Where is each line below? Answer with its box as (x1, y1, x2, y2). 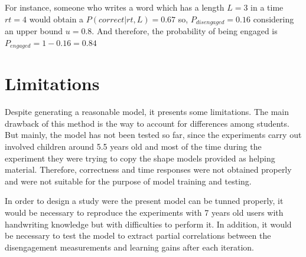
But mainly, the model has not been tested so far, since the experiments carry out (5, 128, 302, 141)
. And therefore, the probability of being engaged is (92, 25, 278, 37)
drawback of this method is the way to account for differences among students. (5, 117, 289, 129)
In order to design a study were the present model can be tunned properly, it (5, 195, 284, 207)
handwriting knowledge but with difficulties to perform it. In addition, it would (5, 218, 292, 230)
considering (253, 12, 294, 25)
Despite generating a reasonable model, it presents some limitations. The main (5, 106, 289, 118)
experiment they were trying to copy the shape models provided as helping (5, 151, 275, 164)
